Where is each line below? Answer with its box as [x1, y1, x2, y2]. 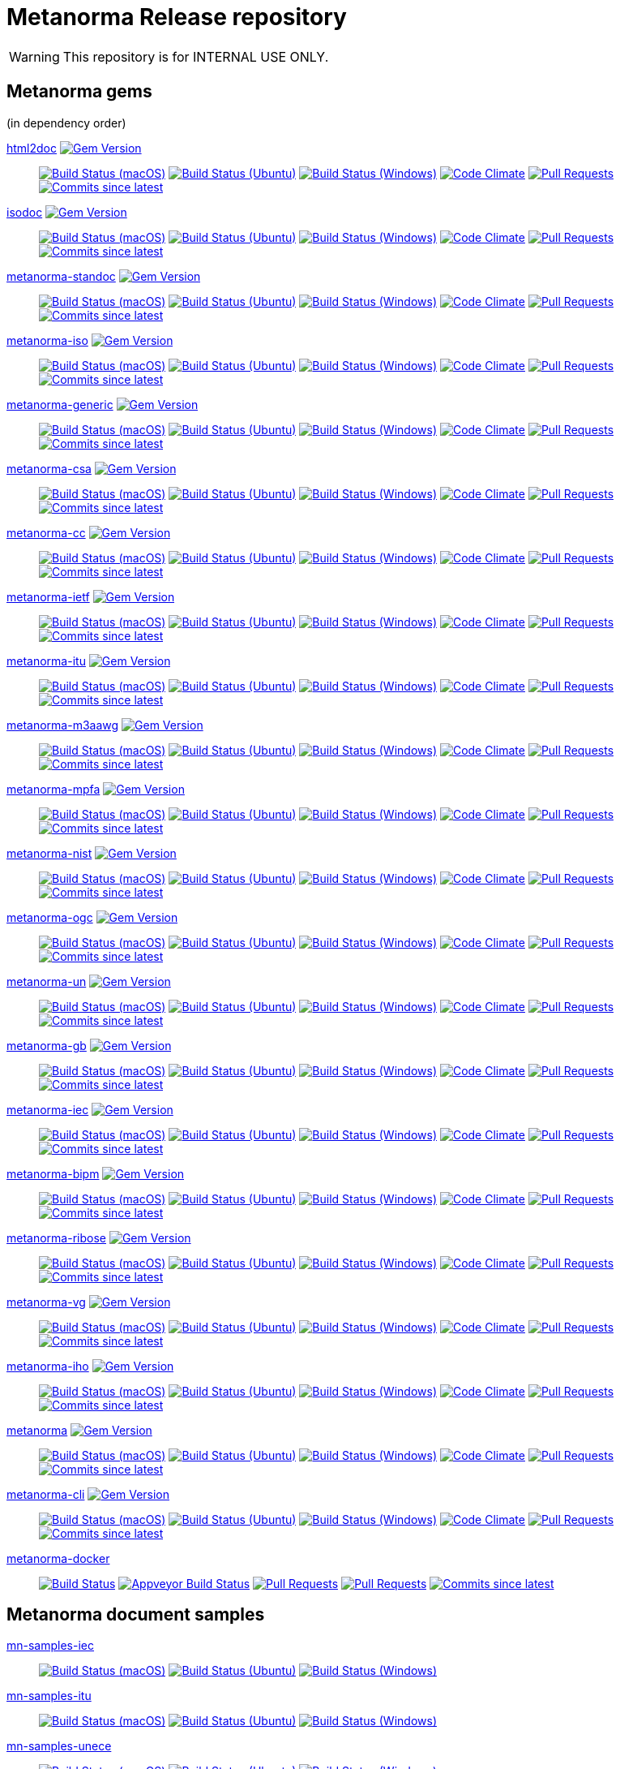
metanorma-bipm [6, 1166, 100, 1181]
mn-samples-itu [6, 1689, 92, 1703]
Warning [9, 48, 60, 65]
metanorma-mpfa [6, 781, 100, 796]
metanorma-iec [6, 1102, 89, 1117]
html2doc [6, 140, 58, 155]
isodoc [6, 204, 43, 219]
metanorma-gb [6, 1038, 87, 1052]
